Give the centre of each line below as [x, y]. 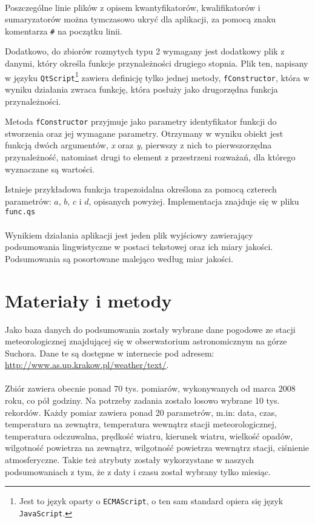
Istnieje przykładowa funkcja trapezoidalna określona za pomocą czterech [141, 189]
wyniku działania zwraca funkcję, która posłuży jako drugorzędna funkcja [141, 89]
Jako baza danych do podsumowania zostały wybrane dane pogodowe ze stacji [150, 329]
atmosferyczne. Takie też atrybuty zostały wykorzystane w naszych [130, 460]
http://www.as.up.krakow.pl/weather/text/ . [87, 365]
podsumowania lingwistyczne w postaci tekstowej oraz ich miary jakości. [139, 247]
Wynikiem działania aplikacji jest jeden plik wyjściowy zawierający [129, 235]
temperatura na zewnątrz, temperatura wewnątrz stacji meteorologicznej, [141, 424]
